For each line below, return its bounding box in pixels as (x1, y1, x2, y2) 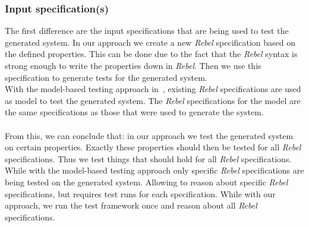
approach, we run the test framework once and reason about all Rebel (5, 199, 257, 212)
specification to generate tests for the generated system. (5, 71, 207, 83)
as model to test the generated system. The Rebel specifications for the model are (5, 94, 301, 106)
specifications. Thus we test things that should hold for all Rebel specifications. (5, 152, 292, 165)
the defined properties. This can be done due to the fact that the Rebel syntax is (5, 48, 298, 60)
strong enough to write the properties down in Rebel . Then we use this (5, 59, 261, 71)
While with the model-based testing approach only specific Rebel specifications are (5, 164, 304, 176)
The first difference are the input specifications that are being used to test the (5, 24, 289, 37)
